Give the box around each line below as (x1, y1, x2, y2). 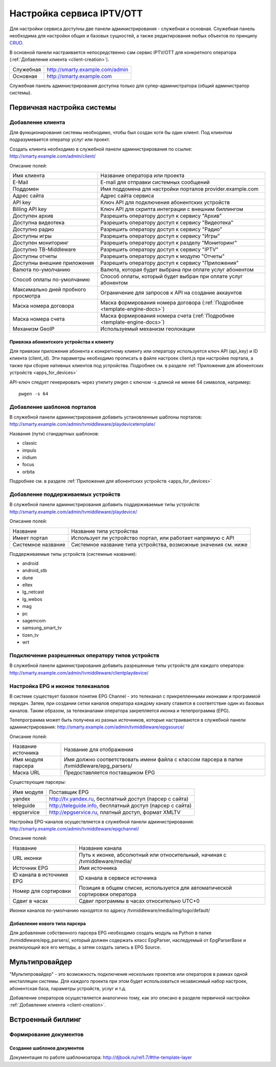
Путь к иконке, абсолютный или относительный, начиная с (78, 851, 227, 858)
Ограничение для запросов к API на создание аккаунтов (100, 289, 242, 296)
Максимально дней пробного (12, 286, 86, 293)
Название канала (78, 844, 122, 851)
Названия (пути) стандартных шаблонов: (9, 430, 99, 436)
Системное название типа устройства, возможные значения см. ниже (71, 541, 248, 548)
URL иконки (12, 854, 42, 862)
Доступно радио (12, 226, 54, 233)
